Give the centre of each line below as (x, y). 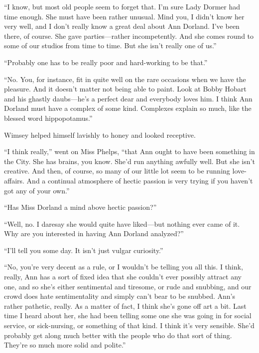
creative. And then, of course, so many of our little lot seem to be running (117, 171)
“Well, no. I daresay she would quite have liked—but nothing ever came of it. (122, 223)
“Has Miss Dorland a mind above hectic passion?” (80, 207)
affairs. (14, 180)
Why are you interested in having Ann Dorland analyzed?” (94, 233)
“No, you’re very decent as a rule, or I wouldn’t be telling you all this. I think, (124, 267)
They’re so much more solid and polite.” (65, 345)
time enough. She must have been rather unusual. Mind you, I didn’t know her (124, 16)
